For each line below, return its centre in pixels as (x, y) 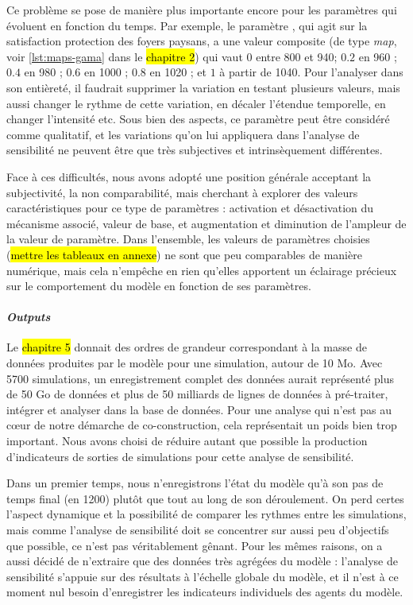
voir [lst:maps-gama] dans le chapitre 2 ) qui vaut (125, 56)
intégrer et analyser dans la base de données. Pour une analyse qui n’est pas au (199, 409)
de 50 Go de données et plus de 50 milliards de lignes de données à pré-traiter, (197, 394)
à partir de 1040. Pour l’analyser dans (311, 72)
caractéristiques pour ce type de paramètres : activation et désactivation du (190, 208)
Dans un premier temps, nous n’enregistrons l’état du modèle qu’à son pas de (195, 483)
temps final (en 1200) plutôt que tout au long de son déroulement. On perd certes (205, 498)
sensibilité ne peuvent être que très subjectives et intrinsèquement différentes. (195, 150)
